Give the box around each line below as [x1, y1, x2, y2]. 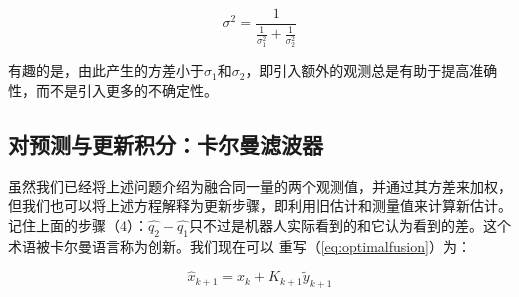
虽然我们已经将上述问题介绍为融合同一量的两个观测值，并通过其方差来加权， [8, 175, 512, 196]
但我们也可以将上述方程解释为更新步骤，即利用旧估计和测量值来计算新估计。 [8, 195, 512, 216]
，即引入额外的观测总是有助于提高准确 [245, 60, 498, 81]
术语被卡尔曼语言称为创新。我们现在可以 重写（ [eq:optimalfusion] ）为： [8, 235, 471, 256]
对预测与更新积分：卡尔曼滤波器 [8, 128, 323, 159]
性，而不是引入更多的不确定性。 [8, 79, 218, 100]
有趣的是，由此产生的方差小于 [8, 60, 204, 81]
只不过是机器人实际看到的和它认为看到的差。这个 [189, 214, 511, 235]
